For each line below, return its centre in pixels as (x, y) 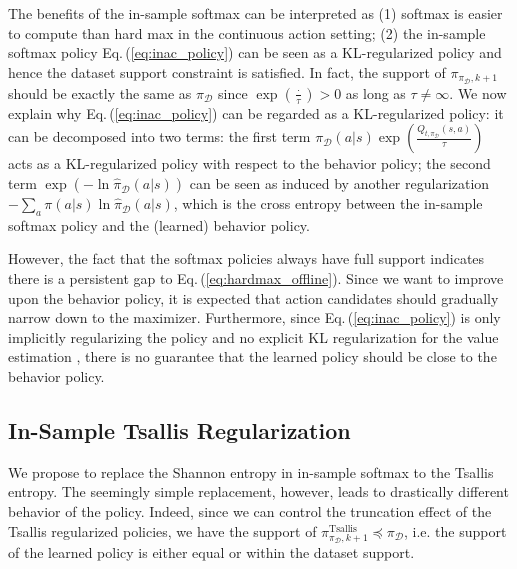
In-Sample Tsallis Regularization (179, 430)
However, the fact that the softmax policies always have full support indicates (246, 258)
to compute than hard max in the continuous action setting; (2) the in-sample (247, 32)
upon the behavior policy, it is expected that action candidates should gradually (253, 297)
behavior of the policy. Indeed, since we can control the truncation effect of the (250, 511)
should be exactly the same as (100, 92)
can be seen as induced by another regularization (339, 183)
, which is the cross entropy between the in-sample (328, 203)
